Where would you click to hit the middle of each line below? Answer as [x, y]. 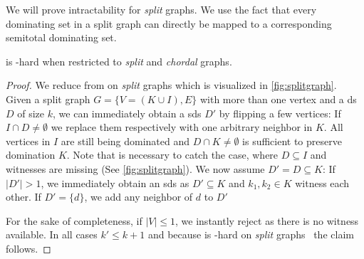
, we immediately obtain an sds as [115, 183]
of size [31, 113]
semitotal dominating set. [61, 37]
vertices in [28, 141]
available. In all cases [52, 234]
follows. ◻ [28, 248]
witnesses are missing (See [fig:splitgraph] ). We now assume [135, 168]
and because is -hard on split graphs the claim [251, 234]
